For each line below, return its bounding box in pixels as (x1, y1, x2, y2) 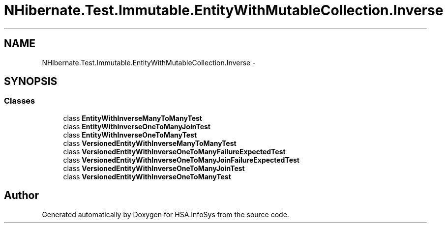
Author (4, 189, 39, 202)
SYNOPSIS (4, 75, 58, 88)
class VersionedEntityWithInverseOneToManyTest (63, 172, 231, 181)
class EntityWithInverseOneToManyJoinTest (63, 122, 210, 131)
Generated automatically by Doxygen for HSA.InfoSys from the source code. (42, 210, 289, 219)
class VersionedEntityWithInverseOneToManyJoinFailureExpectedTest (63, 155, 299, 164)
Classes (4, 96, 35, 106)
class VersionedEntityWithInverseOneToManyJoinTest (63, 164, 245, 172)
